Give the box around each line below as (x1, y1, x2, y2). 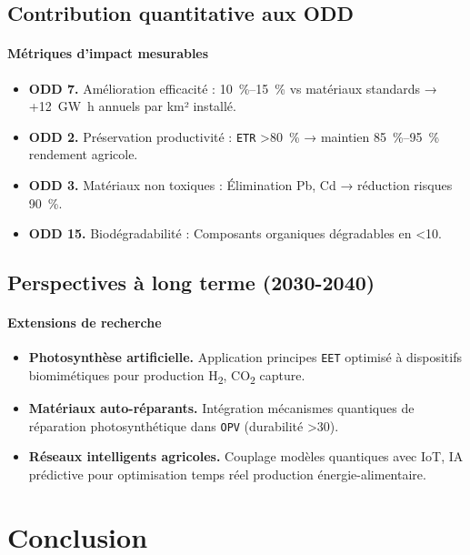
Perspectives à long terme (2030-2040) (7, 268, 375, 297)
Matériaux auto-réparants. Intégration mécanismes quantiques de (28, 399, 415, 418)
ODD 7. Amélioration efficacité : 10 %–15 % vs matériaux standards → (28, 78, 437, 97)
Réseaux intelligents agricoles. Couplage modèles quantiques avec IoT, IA (28, 447, 464, 466)
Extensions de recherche (7, 313, 162, 332)
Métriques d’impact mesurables (7, 44, 209, 63)
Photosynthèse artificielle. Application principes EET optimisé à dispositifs (28, 348, 462, 367)
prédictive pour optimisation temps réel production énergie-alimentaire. (28, 465, 426, 483)
